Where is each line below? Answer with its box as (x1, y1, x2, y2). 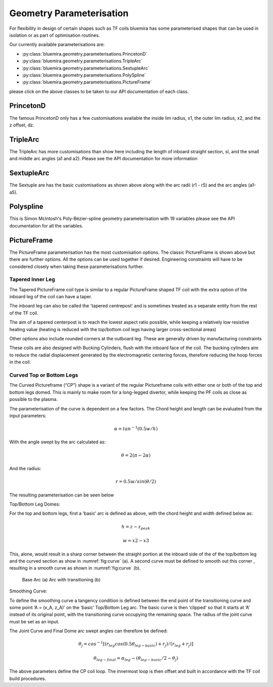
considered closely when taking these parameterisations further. (9, 263, 144, 269)
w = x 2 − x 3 (122, 538, 149, 543)
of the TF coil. (9, 310, 38, 316)
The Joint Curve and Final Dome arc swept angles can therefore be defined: (9, 628, 168, 634)
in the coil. (9, 359, 31, 365)
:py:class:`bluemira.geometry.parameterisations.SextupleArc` (22, 65, 150, 71)
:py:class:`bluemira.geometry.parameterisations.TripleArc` (22, 58, 143, 64)
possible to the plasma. (9, 396, 58, 402)
